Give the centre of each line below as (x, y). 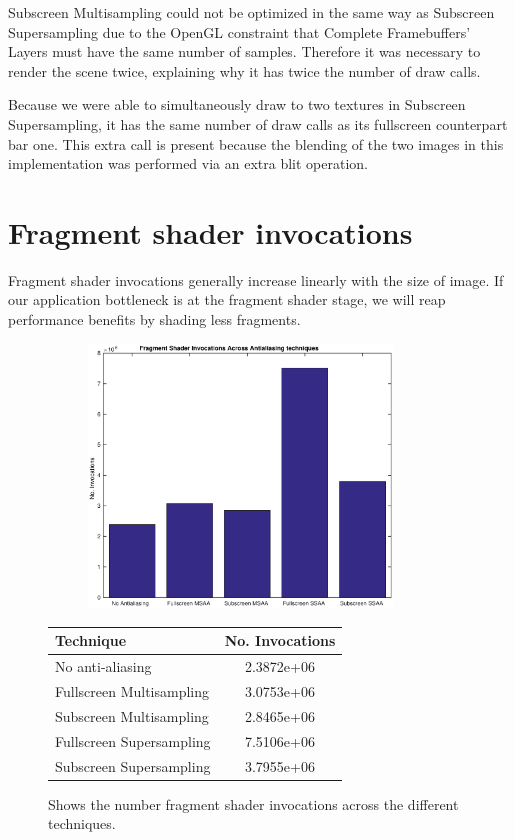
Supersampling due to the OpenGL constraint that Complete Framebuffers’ (239, 31)
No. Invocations (280, 640)
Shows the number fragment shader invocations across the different (253, 803)
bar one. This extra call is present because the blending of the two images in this (256, 143)
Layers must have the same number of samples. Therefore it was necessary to (244, 51)
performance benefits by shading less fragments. (154, 319)
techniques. (82, 823)
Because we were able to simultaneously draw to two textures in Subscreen (237, 104)
